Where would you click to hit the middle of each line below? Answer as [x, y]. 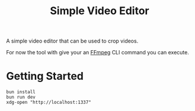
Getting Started [45, 76]
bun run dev [21, 97]
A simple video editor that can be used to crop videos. [72, 41]
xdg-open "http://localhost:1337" [49, 102]
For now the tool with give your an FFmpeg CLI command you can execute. [98, 53]
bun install [21, 92]
